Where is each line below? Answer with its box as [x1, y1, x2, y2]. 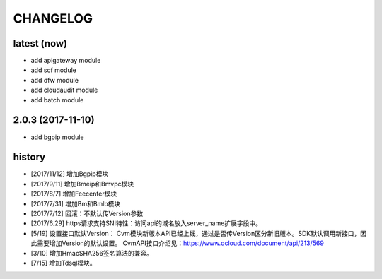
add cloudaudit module [30, 85, 98, 95]
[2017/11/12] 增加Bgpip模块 [30, 170, 109, 178]
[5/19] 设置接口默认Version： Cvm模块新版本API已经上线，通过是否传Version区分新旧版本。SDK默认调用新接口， [30, 229, 361, 237]
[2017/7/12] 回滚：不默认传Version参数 [30, 209, 144, 218]
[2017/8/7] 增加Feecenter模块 [30, 189, 117, 198]
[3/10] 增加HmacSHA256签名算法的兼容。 [30, 249, 154, 257]
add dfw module [30, 76, 79, 84]
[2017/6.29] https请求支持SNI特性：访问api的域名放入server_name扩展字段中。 [30, 219, 262, 227]
